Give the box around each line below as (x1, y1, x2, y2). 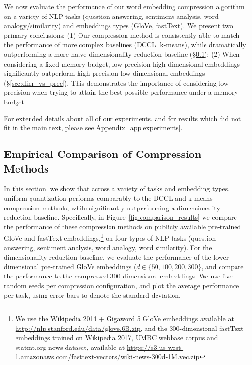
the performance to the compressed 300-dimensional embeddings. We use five (4, 271, 233, 281)
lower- (213, 252, 231, 262)
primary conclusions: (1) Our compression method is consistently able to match (4, 30, 240, 40)
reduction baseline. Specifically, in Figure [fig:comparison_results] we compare (4, 212, 237, 222)
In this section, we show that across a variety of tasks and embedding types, (4, 183, 230, 193)
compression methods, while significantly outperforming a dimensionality (4, 202, 220, 212)
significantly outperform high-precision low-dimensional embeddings (4, 68, 205, 78)
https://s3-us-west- (126, 342, 184, 352)
